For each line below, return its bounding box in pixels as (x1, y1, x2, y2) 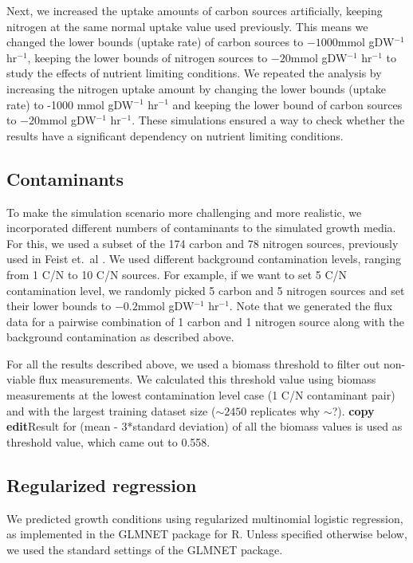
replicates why (250, 402, 321, 419)
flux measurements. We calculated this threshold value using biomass (38, 371, 376, 388)
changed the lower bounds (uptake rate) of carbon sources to (6, 33, 304, 50)
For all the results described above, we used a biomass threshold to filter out (6, 355, 380, 372)
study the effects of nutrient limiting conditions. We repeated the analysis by (6, 65, 382, 81)
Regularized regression (6, 472, 197, 497)
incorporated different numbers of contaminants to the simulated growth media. (6, 219, 396, 236)
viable (6, 371, 36, 388)
